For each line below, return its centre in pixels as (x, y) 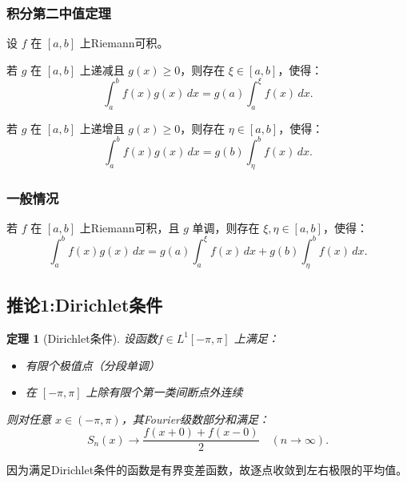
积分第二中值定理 (59, 12)
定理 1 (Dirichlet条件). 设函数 (82, 338)
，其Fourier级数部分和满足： (195, 419)
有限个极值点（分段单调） (92, 365)
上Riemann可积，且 (130, 227)
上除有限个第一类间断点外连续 (164, 392)
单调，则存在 (226, 227)
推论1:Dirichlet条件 (85, 305)
